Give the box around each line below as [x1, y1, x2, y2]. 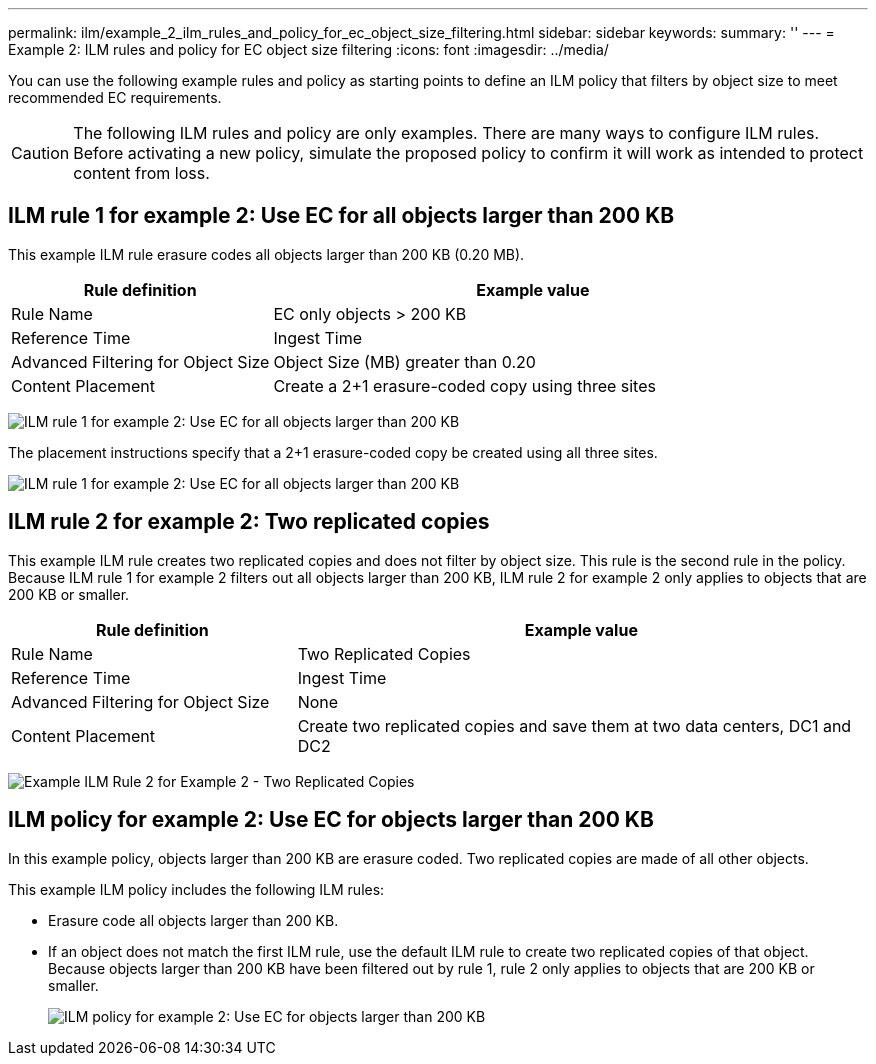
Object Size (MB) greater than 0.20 [273, 351, 536, 372]
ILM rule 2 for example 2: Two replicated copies [8, 509, 490, 535]
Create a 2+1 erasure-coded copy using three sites [273, 375, 656, 396]
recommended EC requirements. [8, 89, 222, 106]
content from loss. [73, 163, 210, 183]
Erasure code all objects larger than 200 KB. [48, 911, 339, 929]
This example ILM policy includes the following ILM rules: [8, 880, 385, 898]
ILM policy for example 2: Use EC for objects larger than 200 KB [8, 807, 654, 833]
